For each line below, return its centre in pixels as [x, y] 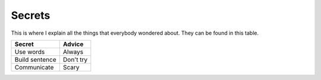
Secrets [31, 15]
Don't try [75, 59]
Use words [30, 52]
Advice [73, 44]
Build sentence [35, 59]
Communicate [34, 67]
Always [73, 52]
